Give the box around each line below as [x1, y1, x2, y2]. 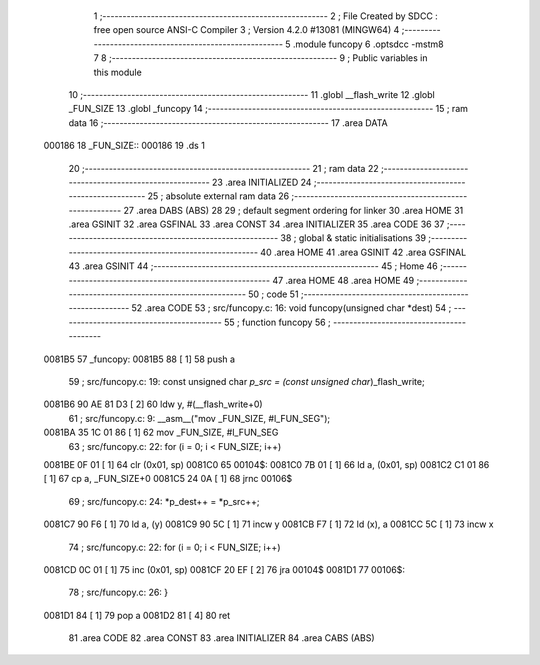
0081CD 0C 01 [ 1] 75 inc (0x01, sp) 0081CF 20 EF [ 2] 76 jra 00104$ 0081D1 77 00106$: [43, 563, 405, 575]
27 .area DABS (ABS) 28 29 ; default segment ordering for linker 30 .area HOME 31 [123, 204, 464, 216]
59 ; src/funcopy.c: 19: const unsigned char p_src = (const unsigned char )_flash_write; [68, 375, 425, 387]
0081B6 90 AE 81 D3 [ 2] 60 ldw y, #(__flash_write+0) [43, 398, 264, 410]
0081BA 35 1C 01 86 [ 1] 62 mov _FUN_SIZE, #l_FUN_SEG [43, 426, 279, 439]
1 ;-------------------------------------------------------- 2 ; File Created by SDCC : [93, 10, 439, 22]
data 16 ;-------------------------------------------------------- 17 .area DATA [68, 116, 389, 129]
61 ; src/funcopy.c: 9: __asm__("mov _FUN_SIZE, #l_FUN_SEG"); [68, 412, 330, 424]
